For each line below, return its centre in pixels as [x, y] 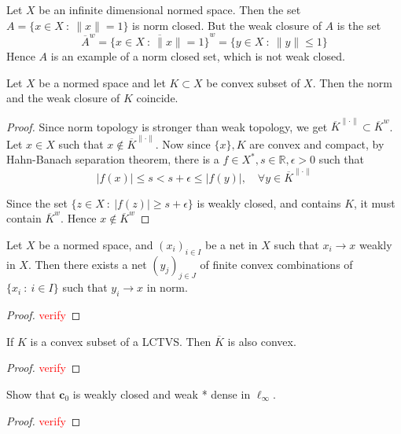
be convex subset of [253, 82]
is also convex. [262, 341]
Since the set [37, 202]
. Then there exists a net [87, 264]
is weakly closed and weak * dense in [162, 394]
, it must [375, 202]
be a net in [232, 244]
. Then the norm [352, 82]
